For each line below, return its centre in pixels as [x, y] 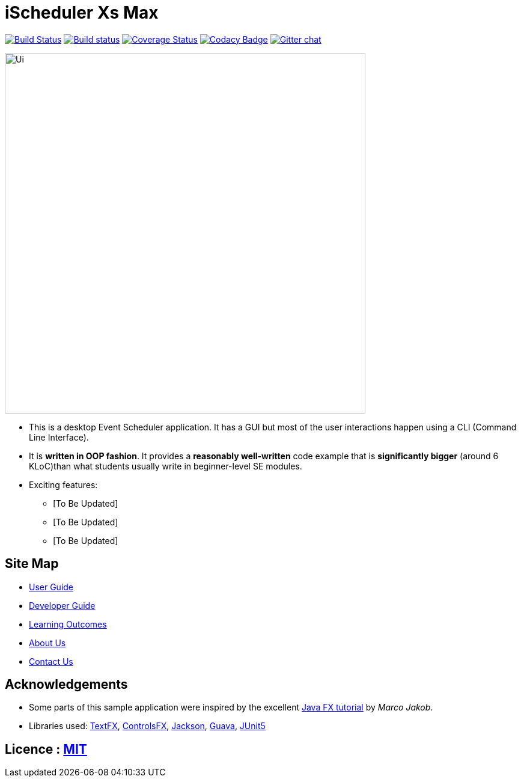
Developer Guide [62, 605]
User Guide [51, 587]
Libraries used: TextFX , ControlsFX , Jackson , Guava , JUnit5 [147, 726]
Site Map [32, 564]
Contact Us [51, 661]
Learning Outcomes [68, 624]
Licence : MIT [46, 749]
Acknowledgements [66, 685]
